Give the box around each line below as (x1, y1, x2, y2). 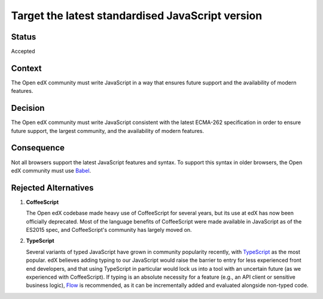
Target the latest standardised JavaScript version (11, 9, 263, 22)
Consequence (11, 143, 65, 153)
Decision (11, 103, 45, 113)
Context (11, 63, 42, 73)
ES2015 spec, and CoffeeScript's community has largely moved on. (26, 226, 192, 234)
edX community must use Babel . (11, 167, 92, 174)
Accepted (11, 48, 35, 55)
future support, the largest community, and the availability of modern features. (11, 127, 205, 134)
